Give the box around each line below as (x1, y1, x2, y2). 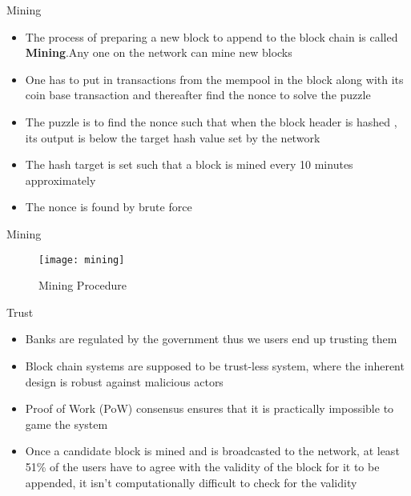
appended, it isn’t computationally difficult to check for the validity (25, 474, 357, 490)
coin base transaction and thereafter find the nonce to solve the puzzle (25, 86, 371, 103)
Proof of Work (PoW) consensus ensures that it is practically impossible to (25, 400, 394, 417)
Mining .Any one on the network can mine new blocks (25, 44, 292, 61)
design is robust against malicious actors (25, 373, 224, 390)
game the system (25, 415, 108, 432)
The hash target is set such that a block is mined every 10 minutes (25, 156, 353, 173)
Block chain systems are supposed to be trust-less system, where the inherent (25, 357, 405, 374)
